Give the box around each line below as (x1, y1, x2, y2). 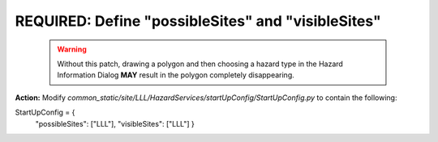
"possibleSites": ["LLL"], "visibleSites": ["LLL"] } (35, 119, 195, 128)
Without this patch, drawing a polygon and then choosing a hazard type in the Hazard (57, 59, 344, 69)
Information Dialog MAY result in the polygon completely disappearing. (57, 70, 295, 80)
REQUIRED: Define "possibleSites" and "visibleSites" (15, 12, 381, 30)
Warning (57, 44, 87, 54)
